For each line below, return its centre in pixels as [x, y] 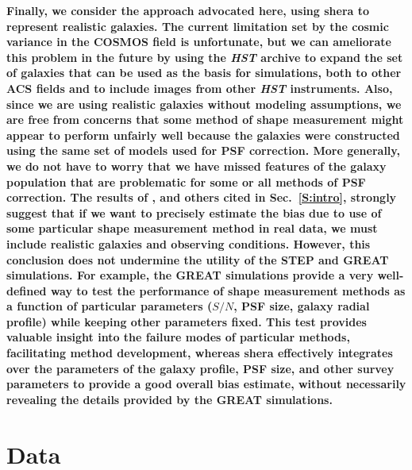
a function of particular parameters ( [110, 306]
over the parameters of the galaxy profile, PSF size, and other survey [200, 368]
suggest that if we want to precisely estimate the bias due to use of [194, 212]
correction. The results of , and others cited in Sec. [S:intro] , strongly [202, 197]
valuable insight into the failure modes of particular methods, [178, 337]
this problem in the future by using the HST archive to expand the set [205, 57]
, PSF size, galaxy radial [302, 306]
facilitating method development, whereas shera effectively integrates [200, 353]
